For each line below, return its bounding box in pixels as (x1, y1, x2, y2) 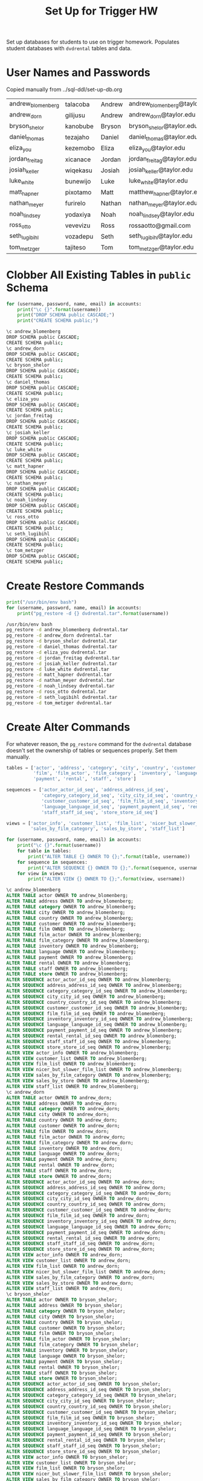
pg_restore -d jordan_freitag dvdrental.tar (6, 655, 120, 661)
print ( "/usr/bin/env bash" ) (6, 599, 77, 605)
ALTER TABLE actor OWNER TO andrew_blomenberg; (6, 893, 129, 899)
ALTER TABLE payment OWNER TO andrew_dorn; (6, 1157, 118, 1163)
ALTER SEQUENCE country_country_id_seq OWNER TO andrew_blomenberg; (6, 999, 182, 1005)
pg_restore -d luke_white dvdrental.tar (6, 666, 110, 672)
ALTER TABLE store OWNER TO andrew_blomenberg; (6, 971, 129, 977)
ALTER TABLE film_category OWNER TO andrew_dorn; (6, 1140, 134, 1146)
